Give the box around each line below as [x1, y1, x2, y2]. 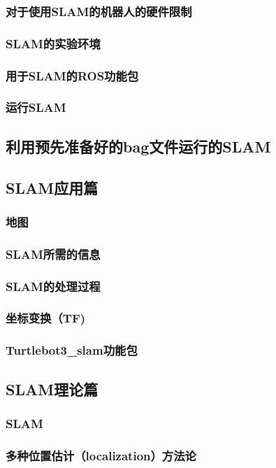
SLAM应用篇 [6, 176, 99, 198]
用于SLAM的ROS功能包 [6, 66, 139, 84]
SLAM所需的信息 [6, 245, 101, 262]
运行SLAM [6, 99, 66, 116]
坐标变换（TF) [6, 309, 86, 327]
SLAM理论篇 [6, 378, 99, 399]
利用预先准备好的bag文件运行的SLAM [6, 135, 271, 157]
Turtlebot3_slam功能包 [6, 341, 138, 359]
